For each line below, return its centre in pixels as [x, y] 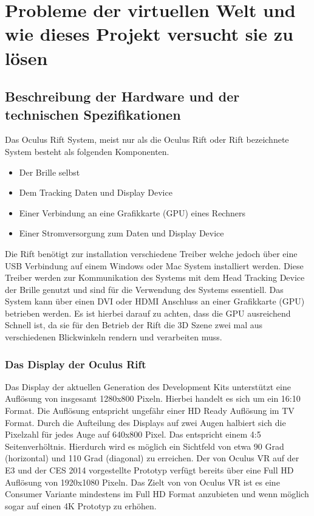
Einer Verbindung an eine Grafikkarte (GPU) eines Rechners [132, 212]
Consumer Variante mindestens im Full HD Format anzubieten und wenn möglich [157, 494]
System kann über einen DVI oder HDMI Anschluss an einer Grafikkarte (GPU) [155, 301]
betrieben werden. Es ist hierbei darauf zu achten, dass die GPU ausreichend [148, 313]
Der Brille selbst [49, 172]
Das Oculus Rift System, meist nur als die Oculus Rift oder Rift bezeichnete [147, 139]
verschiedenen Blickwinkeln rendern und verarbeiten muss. [114, 337]
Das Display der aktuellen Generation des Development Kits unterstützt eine [148, 386]
